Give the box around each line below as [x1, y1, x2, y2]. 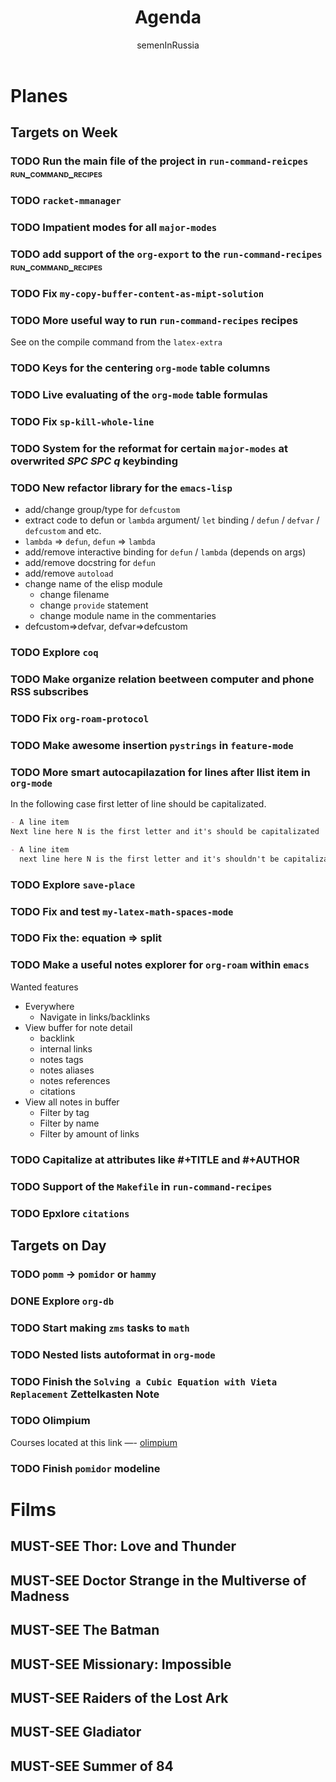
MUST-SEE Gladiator [10, 1724, 142, 1741]
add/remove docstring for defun [24, 557, 156, 569]
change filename [39, 589, 110, 601]
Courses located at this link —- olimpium [10, 1436, 178, 1448]
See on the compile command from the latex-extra [10, 336, 223, 348]
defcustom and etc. [24, 525, 102, 537]
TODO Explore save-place [10, 877, 136, 891]
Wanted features [10, 981, 79, 993]
